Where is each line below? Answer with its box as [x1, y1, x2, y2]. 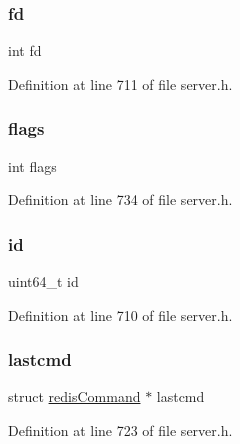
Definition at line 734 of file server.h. [8, 189, 233, 210]
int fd [8, 40, 42, 61]
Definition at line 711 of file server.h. [8, 73, 233, 94]
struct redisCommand [8, 386, 141, 407]
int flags [8, 155, 57, 176]
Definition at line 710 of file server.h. [8, 304, 233, 325]
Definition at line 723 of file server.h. [8, 420, 233, 441]
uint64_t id [8, 271, 79, 292]
